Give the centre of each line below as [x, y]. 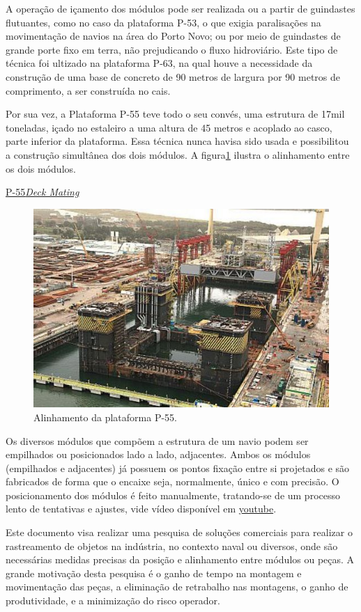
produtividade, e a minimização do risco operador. [113, 601]
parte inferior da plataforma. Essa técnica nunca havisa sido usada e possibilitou [177, 141]
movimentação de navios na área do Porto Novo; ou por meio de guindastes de [173, 36]
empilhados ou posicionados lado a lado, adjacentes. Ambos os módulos [158, 454]
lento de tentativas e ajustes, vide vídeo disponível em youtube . [141, 509]
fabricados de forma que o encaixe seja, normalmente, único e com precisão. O [172, 481]
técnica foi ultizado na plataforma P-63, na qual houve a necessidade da [159, 63]
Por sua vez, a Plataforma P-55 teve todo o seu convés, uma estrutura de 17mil [175, 114]
